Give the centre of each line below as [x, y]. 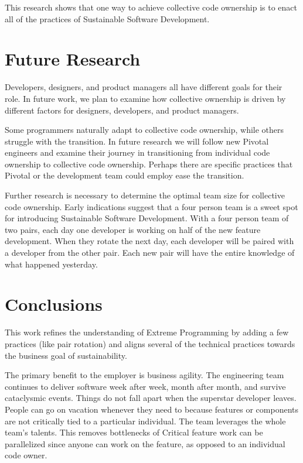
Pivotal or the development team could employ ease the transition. [125, 175]
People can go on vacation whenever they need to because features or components [151, 409]
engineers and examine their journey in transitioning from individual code [137, 152]
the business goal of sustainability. [66, 355]
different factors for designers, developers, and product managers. [122, 110]
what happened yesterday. [51, 264]
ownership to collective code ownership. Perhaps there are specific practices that [149, 164]
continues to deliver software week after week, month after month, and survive [145, 386]
